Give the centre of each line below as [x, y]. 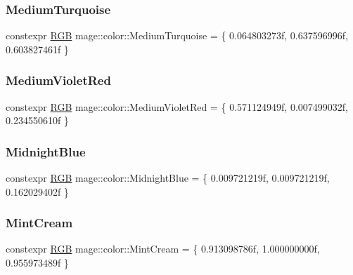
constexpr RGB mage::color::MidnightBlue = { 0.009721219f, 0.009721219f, [168, 178]
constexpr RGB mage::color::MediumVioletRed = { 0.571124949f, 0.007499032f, [177, 106]
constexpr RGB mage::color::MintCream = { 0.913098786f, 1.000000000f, [163, 249]
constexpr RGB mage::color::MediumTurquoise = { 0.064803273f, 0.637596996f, [177, 35]
